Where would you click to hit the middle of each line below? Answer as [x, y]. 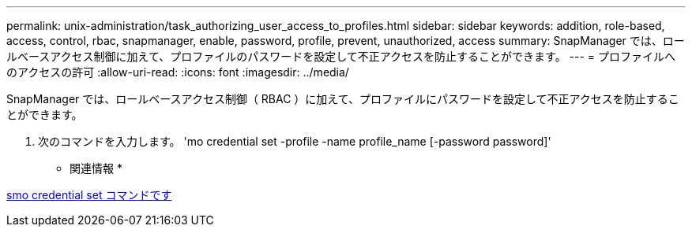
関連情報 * [96, 168]
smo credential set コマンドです [89, 195]
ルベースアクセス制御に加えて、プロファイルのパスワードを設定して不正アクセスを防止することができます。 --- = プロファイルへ [341, 56]
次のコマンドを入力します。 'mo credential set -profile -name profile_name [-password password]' [295, 141]
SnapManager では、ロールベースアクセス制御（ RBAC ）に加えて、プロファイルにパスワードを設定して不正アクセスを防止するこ [343, 99]
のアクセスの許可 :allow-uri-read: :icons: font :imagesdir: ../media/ [178, 72]
